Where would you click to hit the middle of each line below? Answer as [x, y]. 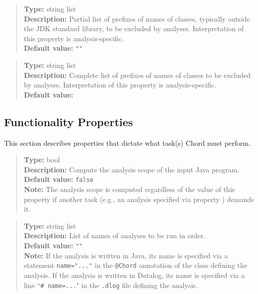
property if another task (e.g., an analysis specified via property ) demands [139, 199]
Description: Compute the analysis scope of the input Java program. [132, 169]
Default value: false [59, 179]
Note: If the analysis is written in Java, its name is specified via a [126, 255]
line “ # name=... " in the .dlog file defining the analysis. [111, 285]
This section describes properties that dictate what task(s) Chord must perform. [127, 142]
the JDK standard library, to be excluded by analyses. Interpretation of [134, 28]
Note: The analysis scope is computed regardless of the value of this [129, 189]
